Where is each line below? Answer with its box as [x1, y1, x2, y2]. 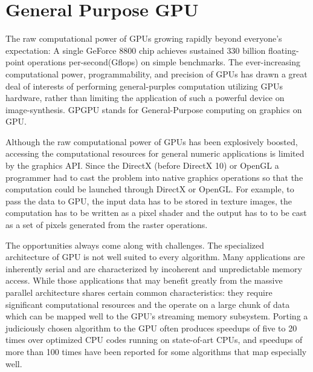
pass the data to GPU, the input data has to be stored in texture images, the [5, 194, 292, 207]
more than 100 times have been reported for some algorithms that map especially [5, 345, 307, 357]
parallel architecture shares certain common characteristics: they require [5, 286, 273, 298]
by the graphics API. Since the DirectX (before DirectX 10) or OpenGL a [5, 159, 279, 172]
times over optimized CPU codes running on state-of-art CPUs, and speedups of [5, 333, 303, 346]
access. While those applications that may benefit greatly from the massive [5, 274, 283, 287]
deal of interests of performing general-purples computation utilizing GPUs [5, 79, 283, 92]
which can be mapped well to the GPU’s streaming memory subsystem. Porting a [5, 310, 308, 322]
